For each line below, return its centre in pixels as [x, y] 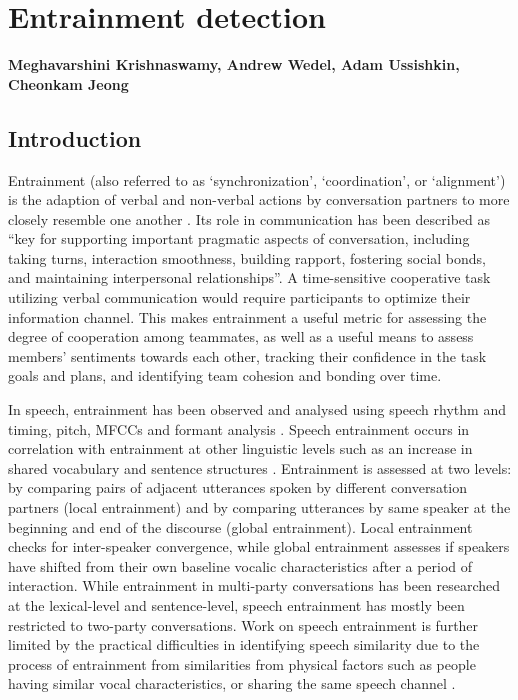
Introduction [75, 137]
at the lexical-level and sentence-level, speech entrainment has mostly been [236, 604]
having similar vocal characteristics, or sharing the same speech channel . [232, 683]
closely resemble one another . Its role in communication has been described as [249, 218]
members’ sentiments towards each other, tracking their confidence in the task [247, 355]
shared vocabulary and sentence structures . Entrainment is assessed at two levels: [260, 467]
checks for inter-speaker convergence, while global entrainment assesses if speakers [259, 546]
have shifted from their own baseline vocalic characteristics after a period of [240, 565]
